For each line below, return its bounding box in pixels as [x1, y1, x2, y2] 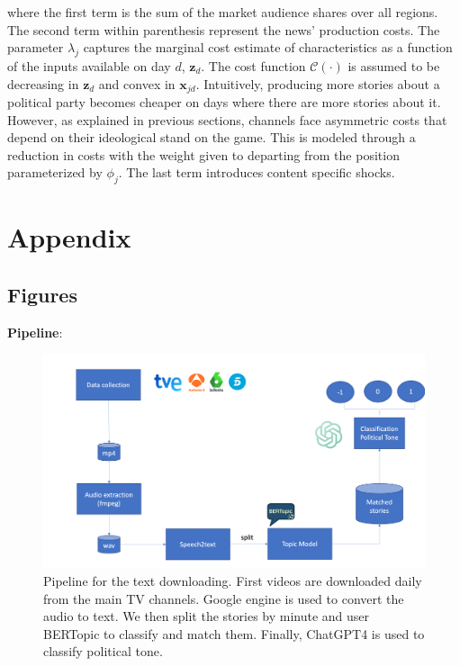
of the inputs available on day [7, 56, 171, 75]
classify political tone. [43, 642, 163, 661]
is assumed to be [347, 56, 440, 75]
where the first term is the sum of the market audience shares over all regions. [7, 3, 438, 21]
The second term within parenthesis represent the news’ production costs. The [7, 20, 440, 39]
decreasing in [7, 74, 79, 93]
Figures [7, 280, 77, 308]
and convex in [98, 74, 176, 93]
